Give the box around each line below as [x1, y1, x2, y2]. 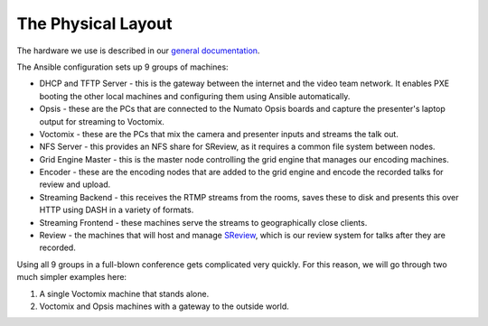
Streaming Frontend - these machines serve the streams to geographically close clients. [39, 217, 368, 228]
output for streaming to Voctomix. [39, 116, 164, 126]
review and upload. [39, 179, 111, 190]
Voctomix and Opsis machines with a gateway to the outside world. [39, 301, 289, 312]
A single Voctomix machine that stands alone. [39, 288, 210, 299]
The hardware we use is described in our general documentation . [16, 45, 260, 56]
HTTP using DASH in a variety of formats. [39, 204, 194, 216]
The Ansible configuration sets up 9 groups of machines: [16, 61, 230, 72]
